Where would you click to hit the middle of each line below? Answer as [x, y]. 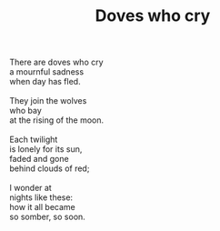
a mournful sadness [47, 72]
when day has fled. [45, 82]
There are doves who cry [56, 62]
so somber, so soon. [48, 217]
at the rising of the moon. [57, 120]
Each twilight [34, 140]
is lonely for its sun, [46, 149]
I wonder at [30, 188]
